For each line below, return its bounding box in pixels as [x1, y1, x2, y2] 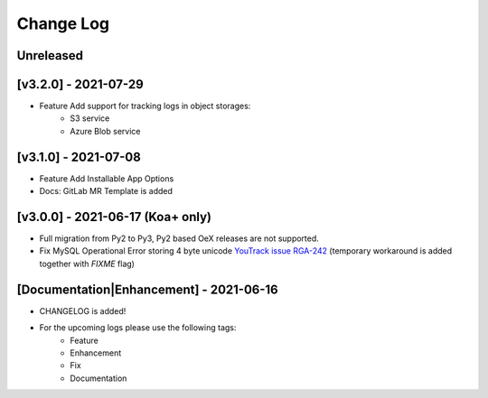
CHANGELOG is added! [39, 305, 127, 316]
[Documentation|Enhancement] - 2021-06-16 [16, 282, 279, 297]
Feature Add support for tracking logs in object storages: [39, 100, 251, 112]
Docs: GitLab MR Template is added [39, 186, 174, 197]
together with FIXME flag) [39, 258, 136, 269]
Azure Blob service [70, 125, 141, 136]
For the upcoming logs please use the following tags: [39, 322, 237, 333]
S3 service [70, 113, 110, 124]
